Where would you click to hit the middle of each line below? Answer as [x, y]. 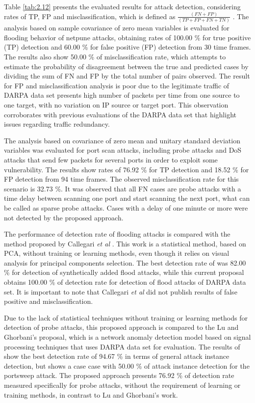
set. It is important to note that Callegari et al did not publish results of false [121, 291]
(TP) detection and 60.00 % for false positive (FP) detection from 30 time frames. [127, 47]
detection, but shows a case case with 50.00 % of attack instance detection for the [127, 365]
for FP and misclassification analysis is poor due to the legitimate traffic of [117, 85]
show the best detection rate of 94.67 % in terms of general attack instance [117, 356]
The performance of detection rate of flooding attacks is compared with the [117, 234]
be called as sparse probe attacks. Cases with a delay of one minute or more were [126, 207]
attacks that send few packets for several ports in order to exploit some [111, 159]
